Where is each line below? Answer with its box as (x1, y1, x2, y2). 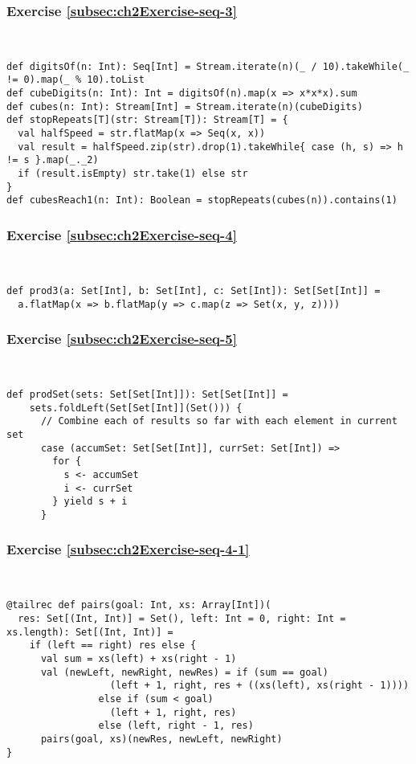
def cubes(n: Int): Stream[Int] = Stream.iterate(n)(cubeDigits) (6, 100, 363, 112)
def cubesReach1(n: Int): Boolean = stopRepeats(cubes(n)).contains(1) (6, 194, 398, 206)
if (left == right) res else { (29, 639, 197, 652)
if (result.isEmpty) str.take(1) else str (18, 168, 248, 180)
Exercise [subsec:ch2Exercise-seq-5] (6, 329, 237, 349)
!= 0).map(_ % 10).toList (6, 74, 145, 86)
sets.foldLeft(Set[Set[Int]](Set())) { (29, 402, 243, 414)
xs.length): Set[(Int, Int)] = (6, 626, 173, 638)
